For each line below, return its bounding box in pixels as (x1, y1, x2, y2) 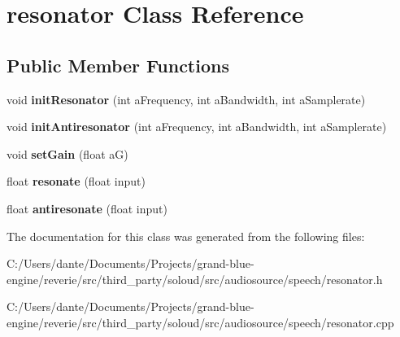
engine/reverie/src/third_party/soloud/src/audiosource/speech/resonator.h (7, 270, 383, 287)
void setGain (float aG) (7, 145, 128, 162)
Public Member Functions (7, 52, 229, 77)
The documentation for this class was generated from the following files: (7, 227, 365, 244)
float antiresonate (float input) (7, 199, 167, 217)
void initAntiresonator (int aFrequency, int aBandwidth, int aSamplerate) (7, 118, 387, 135)
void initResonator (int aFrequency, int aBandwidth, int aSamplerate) (7, 90, 366, 107)
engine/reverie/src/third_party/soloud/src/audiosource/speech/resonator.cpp (7, 313, 394, 330)
